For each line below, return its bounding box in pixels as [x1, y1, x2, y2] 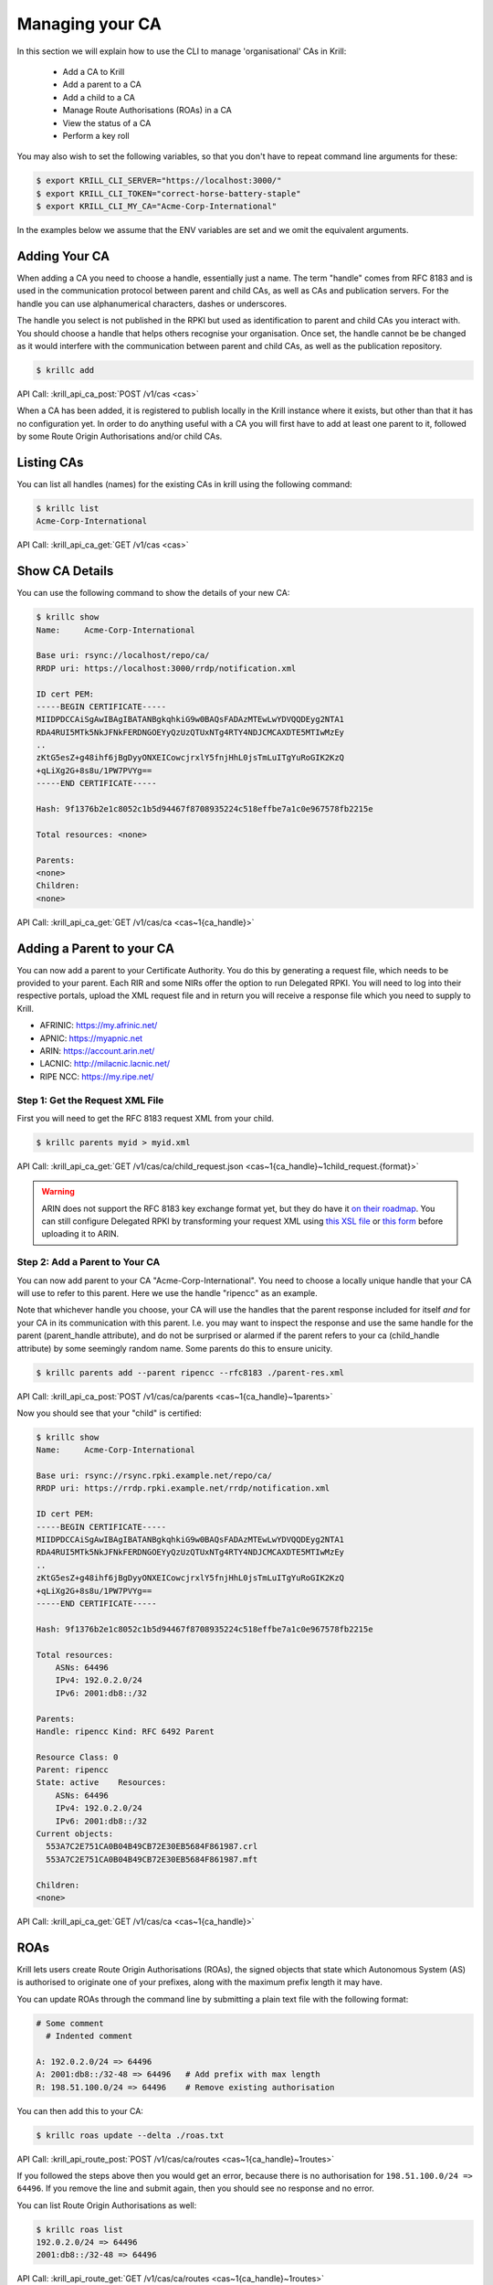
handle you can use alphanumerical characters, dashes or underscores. [16, 298, 288, 309]
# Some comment [36, 2018, 104, 2028]
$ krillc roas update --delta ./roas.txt [36, 2130, 225, 2141]
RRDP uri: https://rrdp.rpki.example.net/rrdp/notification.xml [36, 1483, 330, 1493]
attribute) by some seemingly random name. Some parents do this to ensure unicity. [16, 1343, 333, 1354]
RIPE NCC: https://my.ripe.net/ [39, 1070, 154, 1082]
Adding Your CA [16, 248, 110, 264]
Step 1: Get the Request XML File [16, 1093, 164, 1106]
